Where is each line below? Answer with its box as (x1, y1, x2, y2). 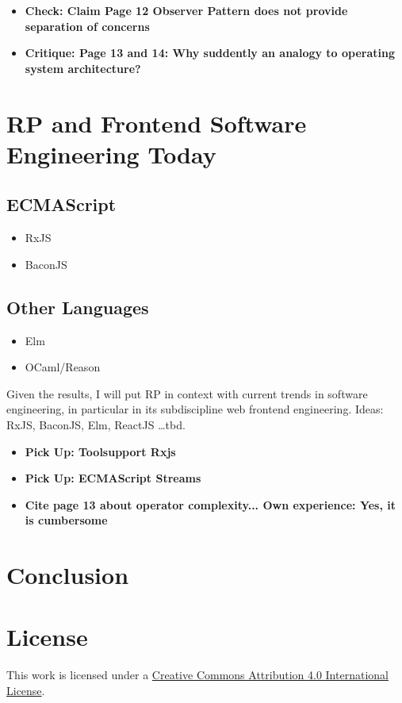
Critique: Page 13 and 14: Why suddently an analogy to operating (25, 44, 396, 61)
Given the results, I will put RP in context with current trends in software (6, 385, 368, 401)
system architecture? (25, 60, 141, 76)
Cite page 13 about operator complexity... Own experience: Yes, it (25, 496, 396, 513)
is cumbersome (25, 512, 108, 528)
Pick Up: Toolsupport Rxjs (25, 443, 176, 459)
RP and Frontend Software (6, 106, 307, 139)
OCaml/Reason (25, 359, 101, 375)
